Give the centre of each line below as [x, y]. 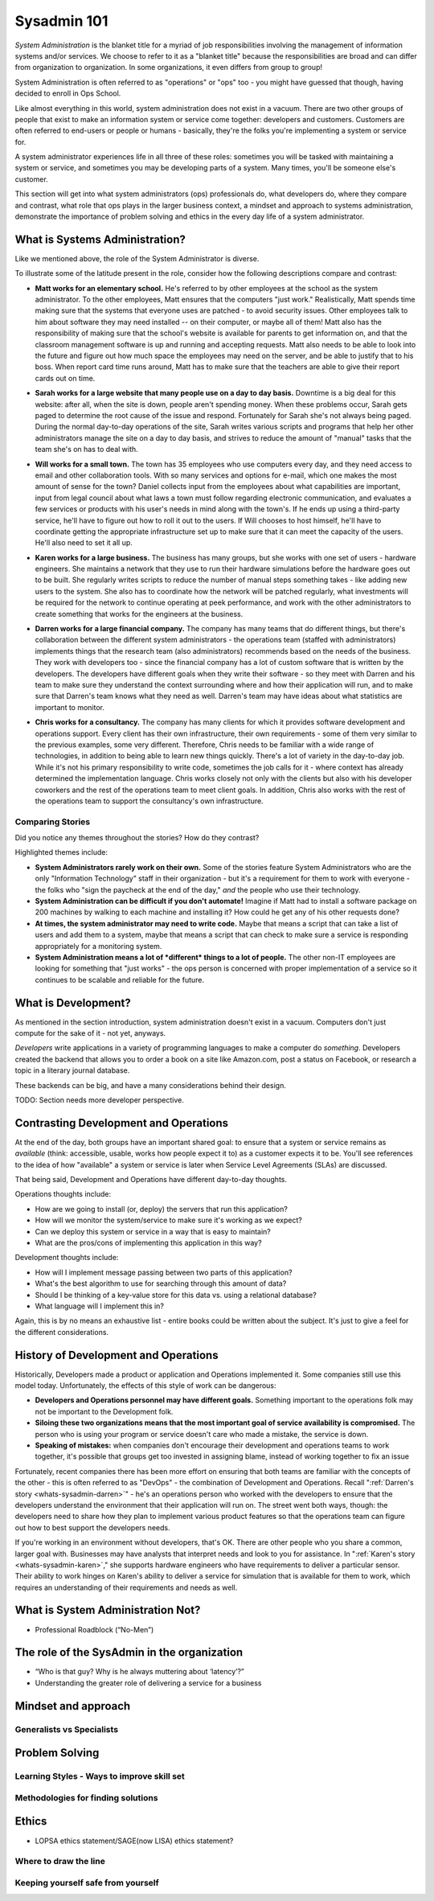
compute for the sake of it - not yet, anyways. [90, 1033]
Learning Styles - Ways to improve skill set [100, 1776]
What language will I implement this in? [100, 1306]
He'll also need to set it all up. [84, 543]
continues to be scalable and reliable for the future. [120, 979]
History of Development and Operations [117, 1355]
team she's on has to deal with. [86, 450]
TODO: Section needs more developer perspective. [99, 1100]
